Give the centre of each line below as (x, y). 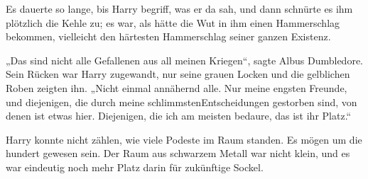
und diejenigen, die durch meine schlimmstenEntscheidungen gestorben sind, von (182, 102)
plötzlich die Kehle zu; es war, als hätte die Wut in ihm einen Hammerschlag (173, 22)
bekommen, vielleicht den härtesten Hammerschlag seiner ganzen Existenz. (168, 36)
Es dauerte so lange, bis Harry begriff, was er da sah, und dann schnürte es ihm (179, 8)
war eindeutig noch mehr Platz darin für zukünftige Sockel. (135, 167)
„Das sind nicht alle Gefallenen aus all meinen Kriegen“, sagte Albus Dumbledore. (184, 60)
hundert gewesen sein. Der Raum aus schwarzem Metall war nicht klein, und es (178, 153)
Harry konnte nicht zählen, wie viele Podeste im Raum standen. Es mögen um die (184, 139)
